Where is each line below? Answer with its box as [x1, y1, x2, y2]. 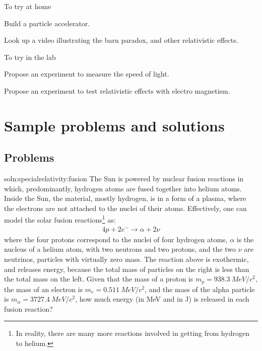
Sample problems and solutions [4, 115, 225, 135]
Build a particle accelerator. [4, 18, 90, 28]
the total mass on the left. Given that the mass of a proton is [4, 273, 193, 284]
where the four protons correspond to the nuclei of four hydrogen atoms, [4, 234, 228, 244]
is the [236, 234, 254, 244]
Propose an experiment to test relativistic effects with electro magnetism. [4, 85, 230, 96]
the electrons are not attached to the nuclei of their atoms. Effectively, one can [4, 202, 247, 213]
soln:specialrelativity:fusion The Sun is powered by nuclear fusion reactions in [4, 173, 244, 184]
